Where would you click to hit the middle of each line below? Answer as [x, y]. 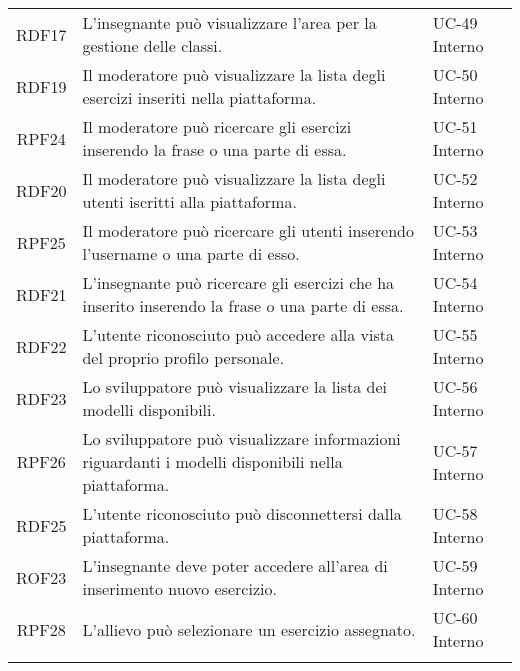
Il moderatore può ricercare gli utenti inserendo [248, 230]
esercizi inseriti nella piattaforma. [199, 97]
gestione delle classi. [152, 45]
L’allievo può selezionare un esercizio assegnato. [249, 629]
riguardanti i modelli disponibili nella [212, 461]
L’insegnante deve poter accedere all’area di [235, 565]
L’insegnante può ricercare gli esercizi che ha [238, 282]
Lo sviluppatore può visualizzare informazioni [241, 438]
